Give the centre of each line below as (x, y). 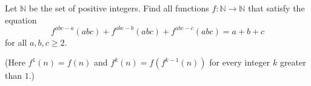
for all (16, 42)
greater (293, 62)
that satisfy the (276, 8)
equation (21, 20)
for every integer (240, 62)
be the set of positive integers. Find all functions (119, 8)
